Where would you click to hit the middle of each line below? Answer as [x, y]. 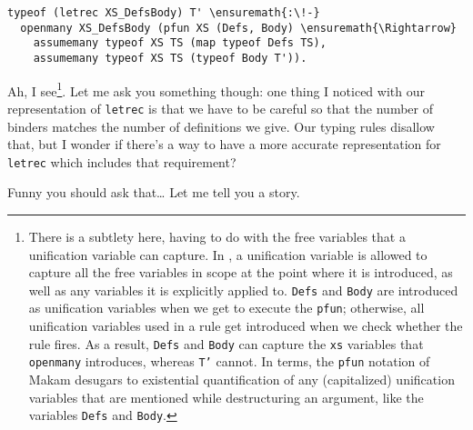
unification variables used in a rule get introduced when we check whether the [246, 326]
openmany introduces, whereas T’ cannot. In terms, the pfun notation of [229, 361]
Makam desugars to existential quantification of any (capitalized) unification [242, 379]
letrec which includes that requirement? [122, 161]
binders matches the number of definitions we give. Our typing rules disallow [221, 126]
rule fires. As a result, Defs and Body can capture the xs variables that [226, 343]
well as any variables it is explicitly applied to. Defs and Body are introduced [243, 290]
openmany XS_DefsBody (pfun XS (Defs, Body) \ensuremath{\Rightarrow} [238, 28]
